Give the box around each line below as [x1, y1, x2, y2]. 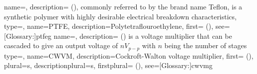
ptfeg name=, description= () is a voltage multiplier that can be [36, 30, 232, 41]
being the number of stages [164, 40, 247, 51]
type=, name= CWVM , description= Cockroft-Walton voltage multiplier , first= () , [4, 50, 254, 61]
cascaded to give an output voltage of [4, 40, 118, 51]
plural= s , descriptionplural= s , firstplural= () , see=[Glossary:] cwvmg [4, 60, 213, 71]
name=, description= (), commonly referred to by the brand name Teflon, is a [4, 1, 243, 11]
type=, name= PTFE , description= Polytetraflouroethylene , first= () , [4, 21, 213, 31]
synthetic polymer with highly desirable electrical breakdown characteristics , [4, 11, 237, 21]
